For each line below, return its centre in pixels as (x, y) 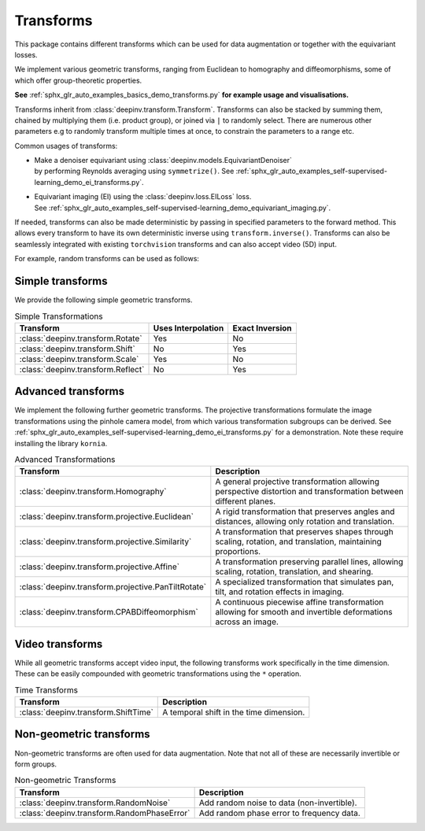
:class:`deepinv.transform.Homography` (93, 492)
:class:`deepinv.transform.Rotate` (81, 338)
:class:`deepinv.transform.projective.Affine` (100, 567)
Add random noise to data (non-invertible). (278, 803)
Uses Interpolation (188, 328)
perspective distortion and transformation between (310, 492)
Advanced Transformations (65, 460)
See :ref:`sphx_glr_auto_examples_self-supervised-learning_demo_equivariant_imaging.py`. (183, 208)
